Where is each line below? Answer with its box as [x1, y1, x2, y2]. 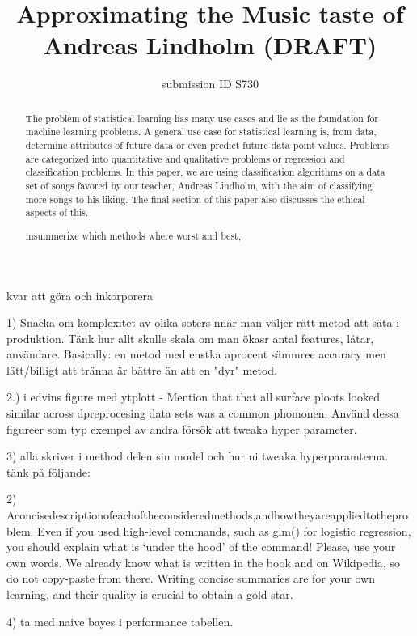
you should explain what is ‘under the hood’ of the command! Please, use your [6, 538, 396, 555]
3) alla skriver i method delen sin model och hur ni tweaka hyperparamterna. [6, 447, 389, 464]
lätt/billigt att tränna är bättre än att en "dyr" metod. [6, 361, 278, 378]
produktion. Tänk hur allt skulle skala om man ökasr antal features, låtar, [6, 329, 374, 346]
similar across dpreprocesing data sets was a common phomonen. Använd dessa [6, 405, 399, 422]
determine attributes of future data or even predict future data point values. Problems [25, 138, 389, 152]
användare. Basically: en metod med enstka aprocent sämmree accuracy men [6, 346, 386, 363]
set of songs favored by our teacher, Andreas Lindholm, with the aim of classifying [25, 178, 373, 192]
